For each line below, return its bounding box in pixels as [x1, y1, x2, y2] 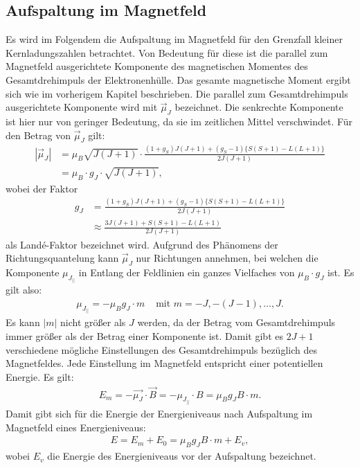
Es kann [6, 315, 40, 330]
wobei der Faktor [6, 181, 78, 195]
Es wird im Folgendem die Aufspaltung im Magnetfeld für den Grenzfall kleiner [6, 32, 343, 46]
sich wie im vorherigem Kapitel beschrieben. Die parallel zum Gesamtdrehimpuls [6, 86, 348, 100]
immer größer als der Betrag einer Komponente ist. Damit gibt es [6, 329, 283, 343]
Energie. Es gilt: [6, 369, 74, 384]
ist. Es [327, 264, 354, 279]
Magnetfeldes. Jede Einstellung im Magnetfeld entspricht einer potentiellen [6, 356, 323, 370]
